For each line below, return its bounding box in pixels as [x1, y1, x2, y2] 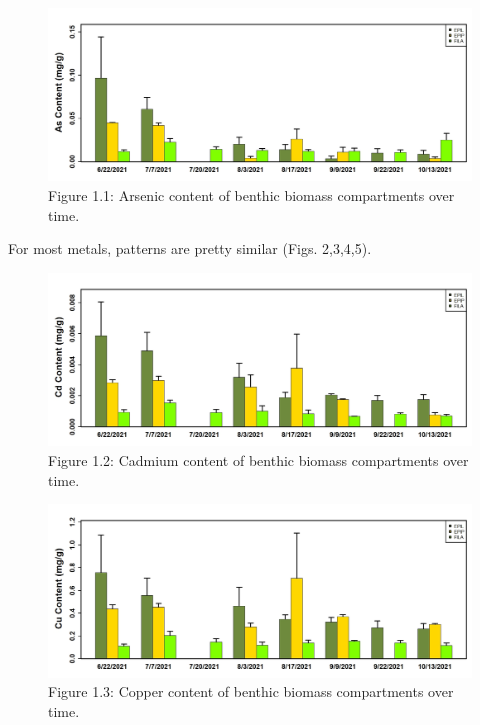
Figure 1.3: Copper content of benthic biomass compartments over [48, 681, 454, 702]
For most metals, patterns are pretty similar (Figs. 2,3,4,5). [8, 238, 372, 259]
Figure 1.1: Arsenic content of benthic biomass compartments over [48, 185, 455, 206]
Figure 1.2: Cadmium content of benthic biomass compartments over [48, 449, 469, 470]
